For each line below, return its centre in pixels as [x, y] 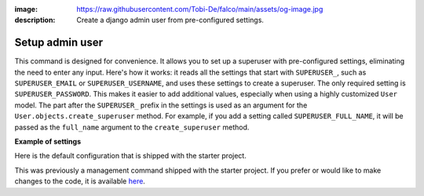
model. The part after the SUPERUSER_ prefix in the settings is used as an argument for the [161, 105]
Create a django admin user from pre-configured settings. [170, 20]
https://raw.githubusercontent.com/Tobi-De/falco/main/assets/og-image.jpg [200, 9]
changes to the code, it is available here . [80, 181]
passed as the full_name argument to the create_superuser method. [132, 127]
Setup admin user [59, 43]
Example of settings [48, 142]
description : [35, 20]
